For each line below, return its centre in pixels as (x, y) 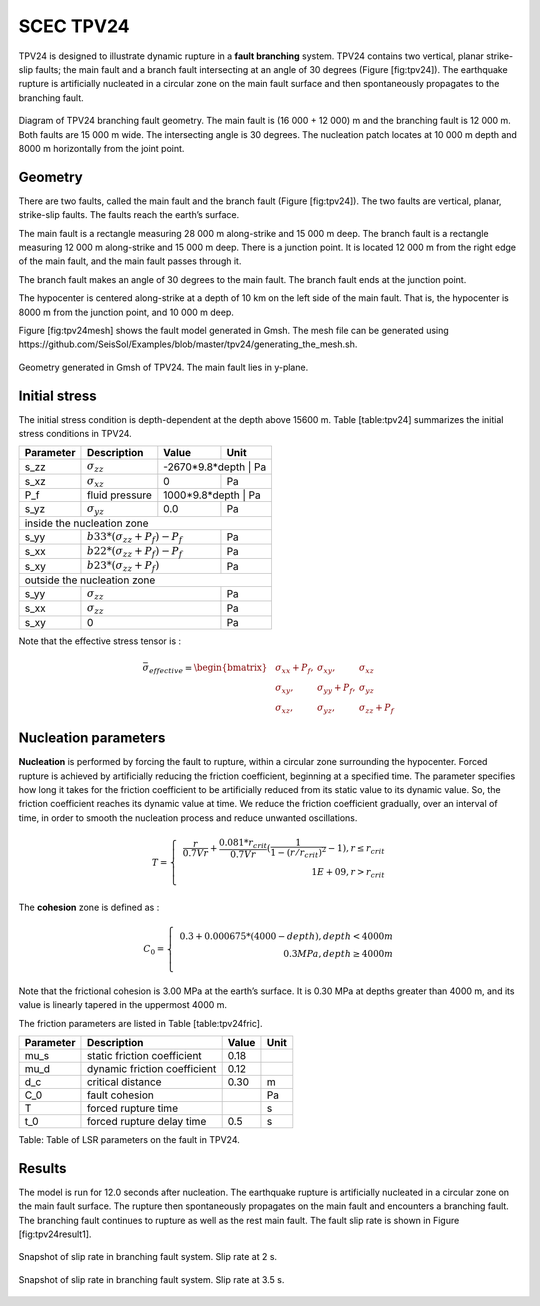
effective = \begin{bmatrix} (208, 669)
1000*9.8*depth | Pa (212, 495)
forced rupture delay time (146, 1121)
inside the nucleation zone (86, 523)
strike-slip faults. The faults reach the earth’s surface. (129, 215)
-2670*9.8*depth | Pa (215, 467)
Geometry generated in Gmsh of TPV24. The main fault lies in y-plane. (163, 367)
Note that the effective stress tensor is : (100, 641)
